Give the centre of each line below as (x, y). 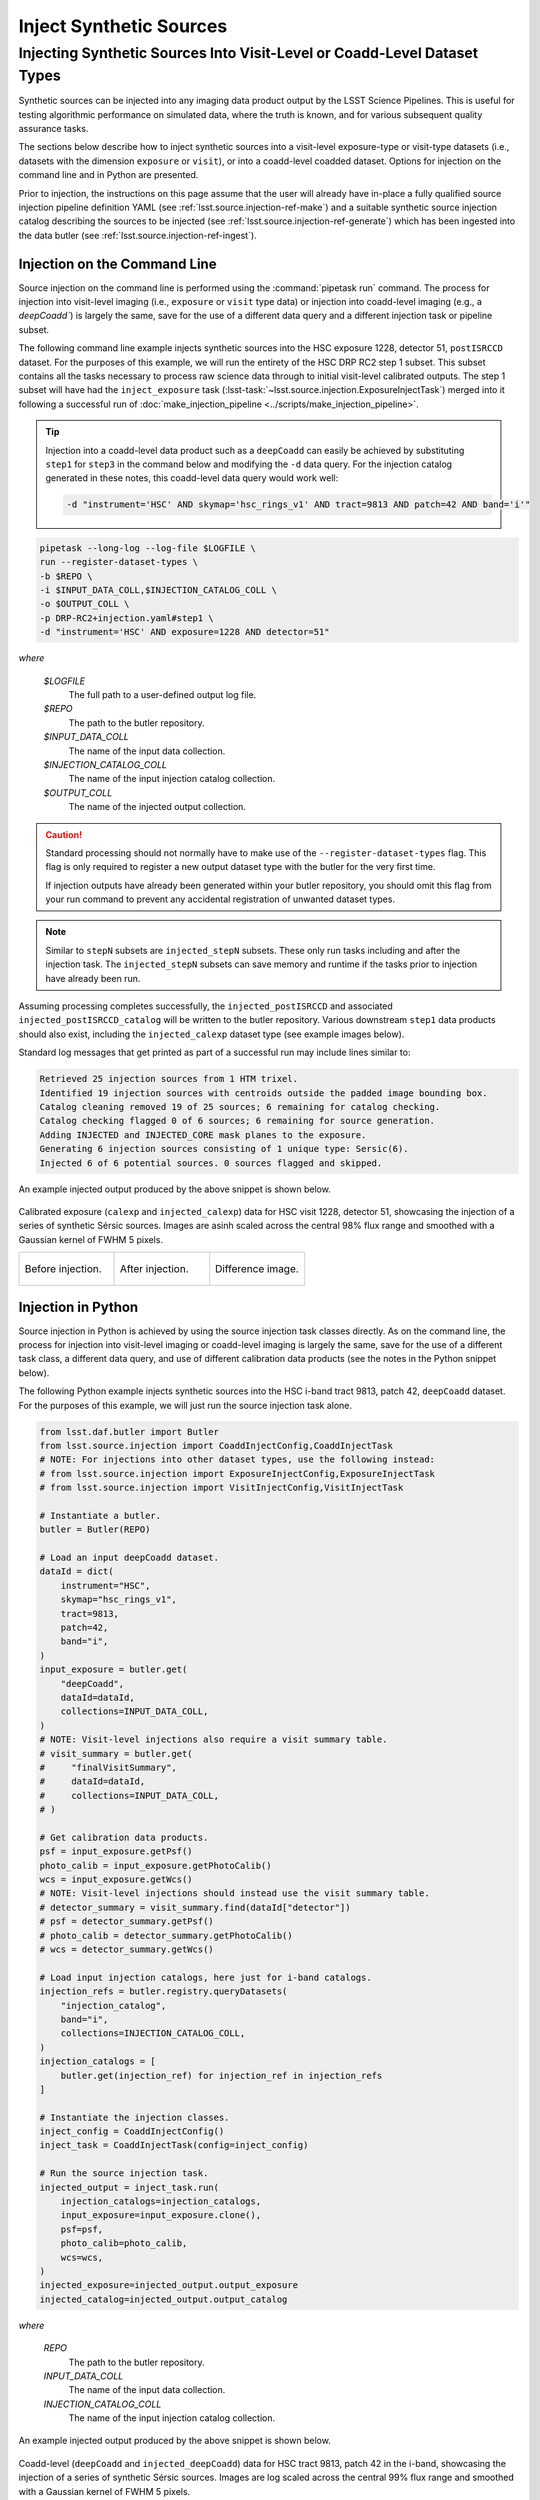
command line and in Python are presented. (108, 175)
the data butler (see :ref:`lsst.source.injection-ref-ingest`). (137, 235)
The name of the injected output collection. (157, 807)
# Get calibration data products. (124, 1837)
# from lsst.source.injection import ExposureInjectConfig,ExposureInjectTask (237, 1473)
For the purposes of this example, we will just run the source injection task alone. (185, 1405)
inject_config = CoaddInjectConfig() (132, 2131)
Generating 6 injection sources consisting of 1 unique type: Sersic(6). (224, 1149)
